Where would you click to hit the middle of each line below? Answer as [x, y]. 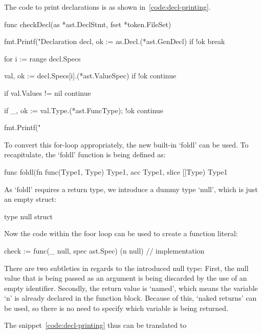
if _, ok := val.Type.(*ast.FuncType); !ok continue [84, 110]
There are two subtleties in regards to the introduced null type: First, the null [126, 268]
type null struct [29, 216]
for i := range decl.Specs [42, 58]
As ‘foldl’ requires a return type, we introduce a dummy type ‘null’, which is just [131, 189]
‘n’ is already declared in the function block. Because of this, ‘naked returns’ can [130, 298]
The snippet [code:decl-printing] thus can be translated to [95, 325]
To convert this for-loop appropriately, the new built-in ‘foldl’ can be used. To [126, 144]
